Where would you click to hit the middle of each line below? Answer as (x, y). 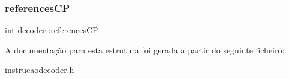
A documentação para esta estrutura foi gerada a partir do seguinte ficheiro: (145, 50)
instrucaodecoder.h (40, 70)
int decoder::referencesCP (52, 30)
